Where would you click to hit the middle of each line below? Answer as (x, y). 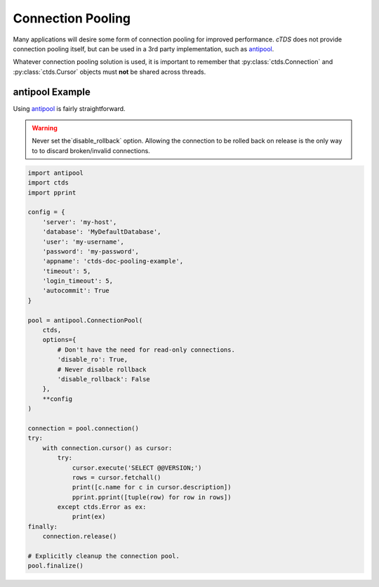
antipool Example (52, 92)
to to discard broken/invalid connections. (91, 150)
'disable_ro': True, (93, 360)
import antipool (56, 173)
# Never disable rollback (102, 369)
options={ (59, 340)
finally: (43, 526)
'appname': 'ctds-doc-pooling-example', (113, 261)
